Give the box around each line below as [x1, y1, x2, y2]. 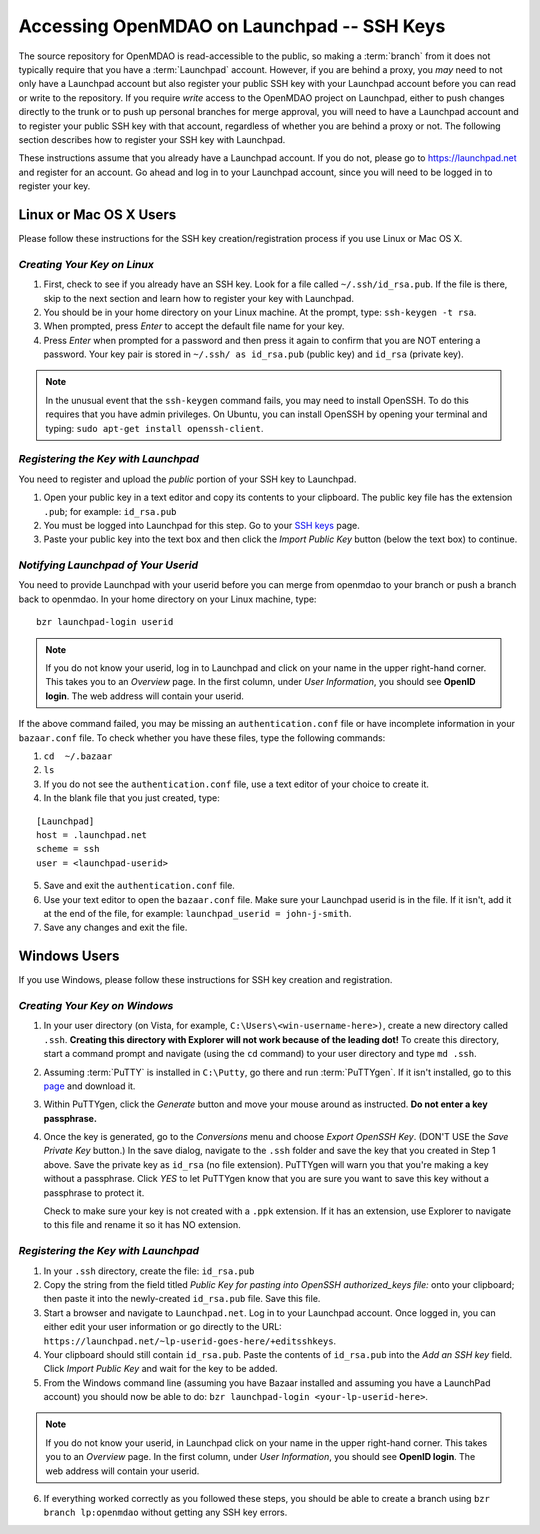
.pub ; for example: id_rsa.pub [43, 505, 177, 517]
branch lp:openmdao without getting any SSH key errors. [43, 1506, 288, 1519]
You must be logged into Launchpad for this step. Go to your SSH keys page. [43, 519, 360, 531]
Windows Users [18, 948, 120, 965]
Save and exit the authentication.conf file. [43, 880, 235, 892]
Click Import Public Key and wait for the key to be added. [43, 1363, 279, 1375]
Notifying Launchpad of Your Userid [18, 558, 199, 572]
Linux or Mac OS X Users [18, 206, 177, 223]
